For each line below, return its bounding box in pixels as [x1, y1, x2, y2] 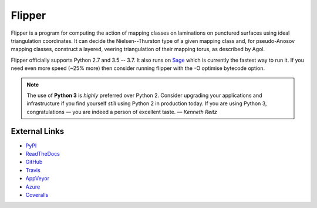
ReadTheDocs [25, 150, 60, 157]
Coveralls [25, 191, 49, 198]
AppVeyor [25, 175, 50, 182]
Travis [25, 166, 41, 173]
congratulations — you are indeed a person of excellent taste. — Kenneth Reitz [26, 108, 217, 115]
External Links [11, 126, 65, 136]
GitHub [25, 159, 43, 166]
